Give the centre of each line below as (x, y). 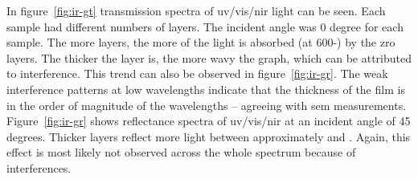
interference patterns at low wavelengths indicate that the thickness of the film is (206, 89)
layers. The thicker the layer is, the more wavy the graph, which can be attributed (209, 57)
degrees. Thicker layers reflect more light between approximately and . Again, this (209, 136)
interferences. (39, 167)
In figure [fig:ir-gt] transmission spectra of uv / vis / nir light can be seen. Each (196, 10)
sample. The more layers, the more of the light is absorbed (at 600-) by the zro (201, 42)
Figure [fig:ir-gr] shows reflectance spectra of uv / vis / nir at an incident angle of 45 (209, 121)
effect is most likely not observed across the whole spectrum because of (181, 152)
